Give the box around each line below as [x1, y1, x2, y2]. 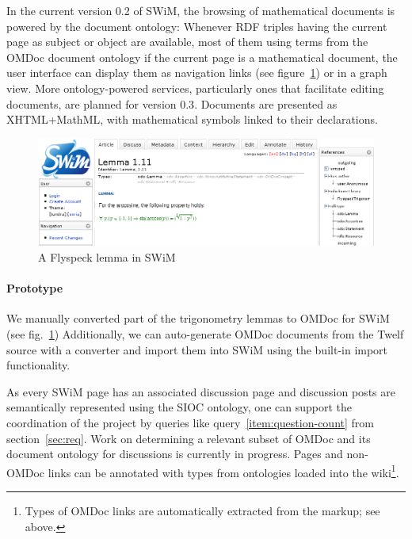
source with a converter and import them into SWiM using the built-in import [6, 341, 388, 357]
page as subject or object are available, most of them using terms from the [6, 33, 368, 50]
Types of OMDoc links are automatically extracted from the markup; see [25, 503, 380, 519]
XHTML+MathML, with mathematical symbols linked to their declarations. [6, 111, 378, 128]
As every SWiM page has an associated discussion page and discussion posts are [6, 383, 395, 399]
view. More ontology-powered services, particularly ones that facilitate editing [6, 79, 384, 96]
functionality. [6, 357, 71, 373]
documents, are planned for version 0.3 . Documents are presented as [6, 95, 338, 112]
